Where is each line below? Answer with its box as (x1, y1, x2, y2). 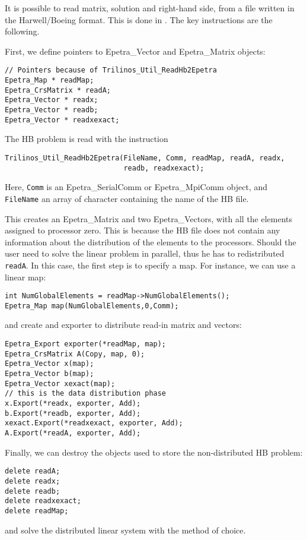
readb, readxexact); (123, 163, 204, 172)
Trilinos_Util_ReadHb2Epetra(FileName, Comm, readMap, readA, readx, (5, 153, 285, 162)
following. (5, 25, 40, 37)
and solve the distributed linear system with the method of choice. (5, 523, 246, 536)
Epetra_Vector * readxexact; (5, 115, 120, 124)
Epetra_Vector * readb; (5, 106, 98, 114)
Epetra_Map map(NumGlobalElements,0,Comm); (5, 301, 179, 310)
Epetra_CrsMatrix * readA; (5, 86, 111, 94)
